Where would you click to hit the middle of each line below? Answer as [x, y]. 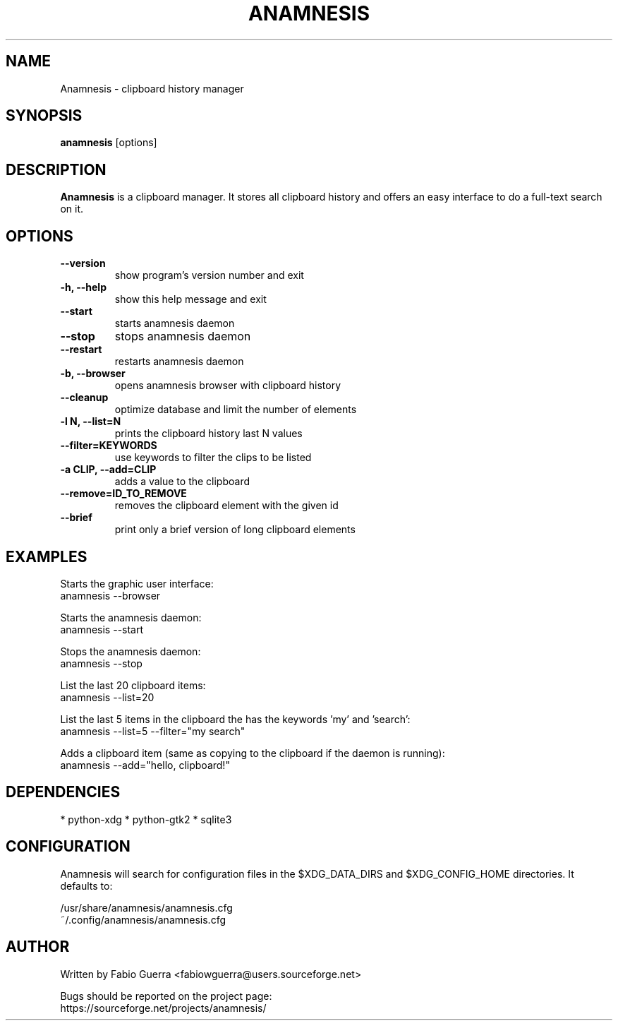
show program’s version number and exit [209, 275]
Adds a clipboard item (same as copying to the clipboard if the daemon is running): [253, 753]
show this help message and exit [190, 299]
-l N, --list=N [91, 422]
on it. [72, 209]
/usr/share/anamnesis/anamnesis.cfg [146, 907]
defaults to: [86, 885]
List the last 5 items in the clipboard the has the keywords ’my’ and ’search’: [235, 719]
